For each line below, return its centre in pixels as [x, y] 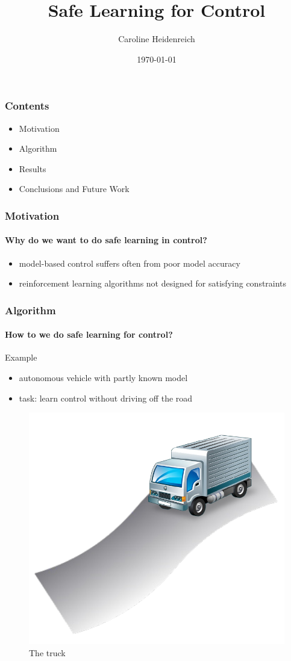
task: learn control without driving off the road [106, 398]
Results [33, 168]
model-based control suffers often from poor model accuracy [130, 263]
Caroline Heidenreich [157, 39]
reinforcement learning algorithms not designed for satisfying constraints [153, 283]
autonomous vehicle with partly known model [103, 378]
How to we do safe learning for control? [89, 334]
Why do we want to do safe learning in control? [106, 240]
